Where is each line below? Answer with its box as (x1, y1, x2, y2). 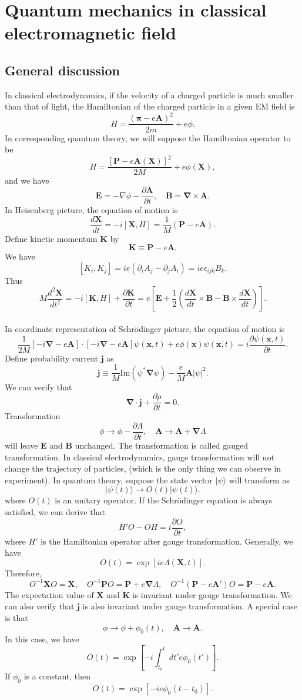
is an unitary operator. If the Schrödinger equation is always (55, 494, 273, 506)
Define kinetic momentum (5, 232, 98, 244)
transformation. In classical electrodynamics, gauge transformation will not (5, 450, 275, 463)
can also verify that (5, 600, 75, 612)
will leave (5, 439, 38, 451)
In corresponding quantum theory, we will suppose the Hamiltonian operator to (5, 131, 291, 144)
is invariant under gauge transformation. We (132, 588, 292, 601)
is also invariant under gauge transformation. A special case (82, 600, 297, 612)
